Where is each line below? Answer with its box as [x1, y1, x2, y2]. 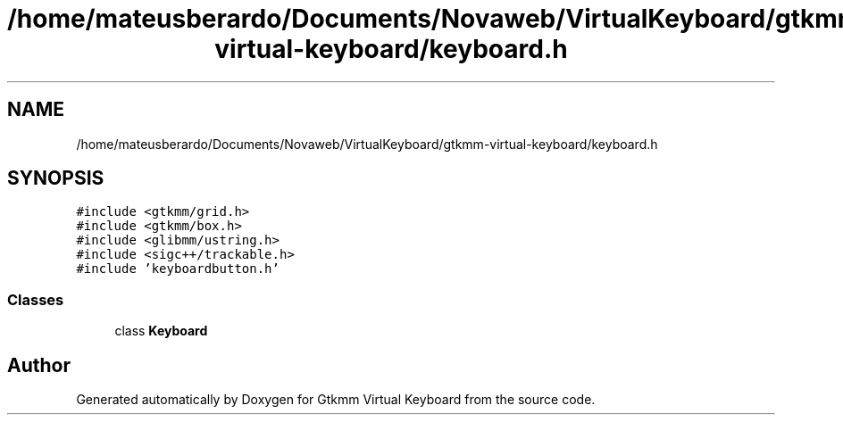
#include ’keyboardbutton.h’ [76, 261, 280, 277]
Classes [7, 290, 64, 309]
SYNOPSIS [7, 167, 104, 190]
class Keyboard [114, 323, 208, 339]
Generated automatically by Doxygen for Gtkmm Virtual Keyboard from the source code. [76, 392, 596, 408]
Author [7, 353, 71, 376]
